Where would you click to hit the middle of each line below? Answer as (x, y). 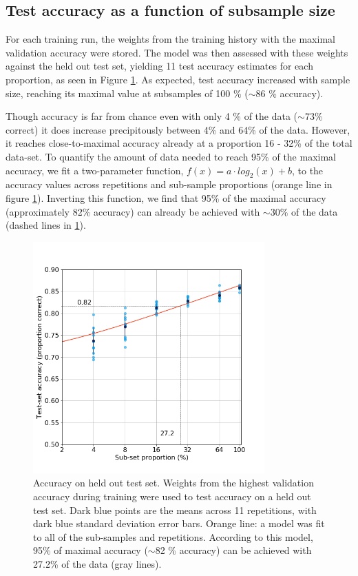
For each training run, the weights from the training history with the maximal (170, 39)
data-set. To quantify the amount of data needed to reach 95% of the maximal (171, 156)
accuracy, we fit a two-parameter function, (95, 170)
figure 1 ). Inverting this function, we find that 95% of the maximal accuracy (166, 197)
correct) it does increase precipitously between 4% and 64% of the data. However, (178, 129)
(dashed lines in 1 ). (46, 225)
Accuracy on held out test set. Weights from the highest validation (173, 483)
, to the (307, 170)
